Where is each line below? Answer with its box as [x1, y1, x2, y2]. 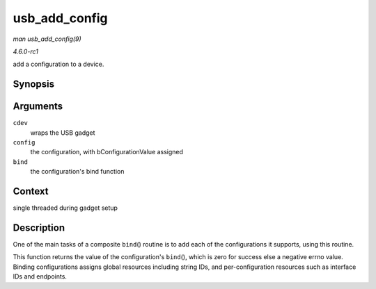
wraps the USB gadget [30, 129, 95, 137]
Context [13, 185, 49, 197]
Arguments [13, 101, 63, 113]
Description [13, 222, 65, 233]
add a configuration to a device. [13, 60, 104, 69]
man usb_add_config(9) [13, 35, 81, 43]
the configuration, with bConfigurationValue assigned [30, 148, 184, 156]
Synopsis [13, 79, 55, 90]
